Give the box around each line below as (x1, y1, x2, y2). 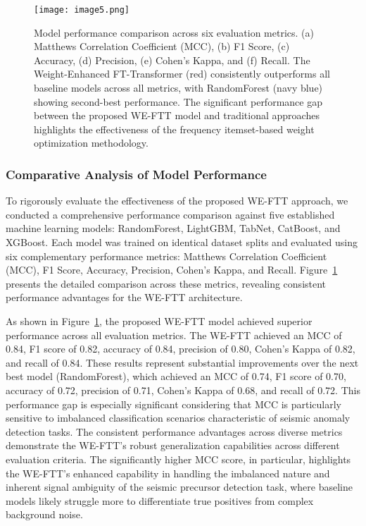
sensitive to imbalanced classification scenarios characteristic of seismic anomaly (6, 410, 351, 425)
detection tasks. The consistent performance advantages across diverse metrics (6, 424, 343, 439)
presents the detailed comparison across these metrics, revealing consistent (6, 276, 327, 290)
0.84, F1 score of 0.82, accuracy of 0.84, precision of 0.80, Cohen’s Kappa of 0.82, (6, 341, 355, 356)
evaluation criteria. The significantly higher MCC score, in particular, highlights (6, 451, 351, 466)
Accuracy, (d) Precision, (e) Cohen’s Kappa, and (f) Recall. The (34, 52, 310, 67)
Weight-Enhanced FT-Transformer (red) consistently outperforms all (34, 66, 330, 81)
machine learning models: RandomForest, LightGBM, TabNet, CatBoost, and (6, 221, 341, 236)
